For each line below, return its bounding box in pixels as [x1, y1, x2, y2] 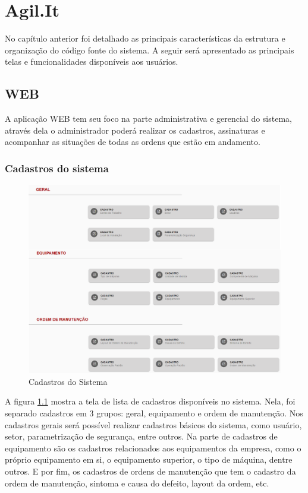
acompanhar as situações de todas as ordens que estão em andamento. [5, 135, 260, 148]
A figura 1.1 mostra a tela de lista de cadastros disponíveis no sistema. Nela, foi [5, 395, 296, 407]
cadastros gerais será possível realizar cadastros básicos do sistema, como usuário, [5, 418, 302, 431]
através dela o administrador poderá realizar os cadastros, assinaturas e [5, 124, 265, 136]
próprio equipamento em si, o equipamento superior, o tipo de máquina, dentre [5, 453, 293, 466]
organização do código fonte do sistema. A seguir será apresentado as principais [5, 43, 294, 56]
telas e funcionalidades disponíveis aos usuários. [5, 55, 178, 68]
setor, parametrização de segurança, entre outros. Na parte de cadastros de [5, 430, 278, 443]
